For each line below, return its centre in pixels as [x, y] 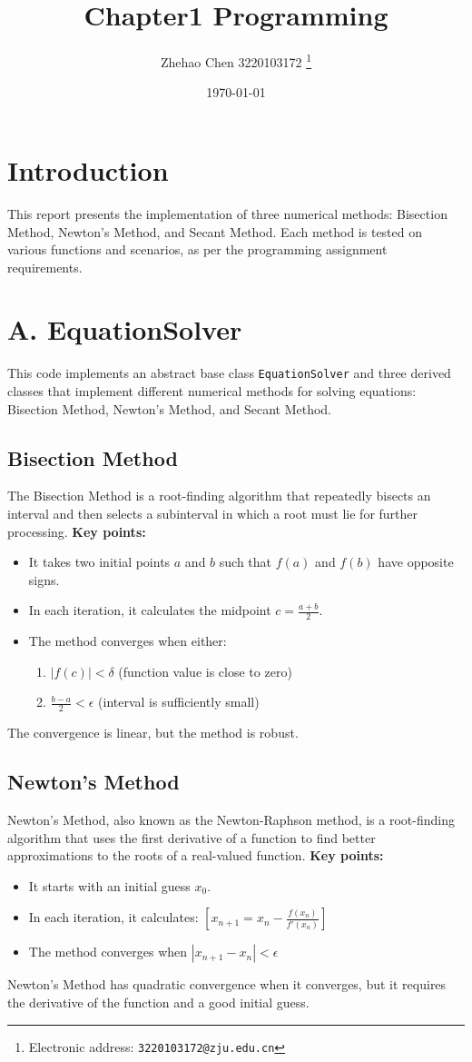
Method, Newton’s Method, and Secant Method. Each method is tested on [215, 231]
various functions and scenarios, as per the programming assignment [197, 249]
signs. [44, 579]
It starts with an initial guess [109, 885]
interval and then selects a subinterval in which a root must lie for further [213, 514]
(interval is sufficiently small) [179, 702]
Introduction [88, 169]
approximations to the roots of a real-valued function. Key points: [196, 855]
